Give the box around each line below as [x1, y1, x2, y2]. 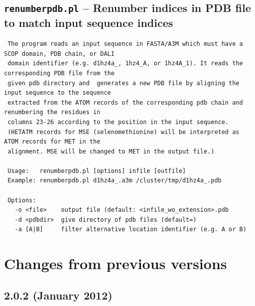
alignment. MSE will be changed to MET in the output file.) [7, 148, 215, 155]
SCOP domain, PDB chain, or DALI [4, 50, 115, 57]
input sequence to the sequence [4, 89, 111, 97]
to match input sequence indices [4, 15, 173, 30]
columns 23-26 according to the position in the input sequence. [7, 118, 229, 126]
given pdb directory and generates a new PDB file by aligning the [7, 79, 240, 87]
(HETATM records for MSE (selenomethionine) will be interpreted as [7, 128, 240, 136]
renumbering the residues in [4, 109, 101, 116]
